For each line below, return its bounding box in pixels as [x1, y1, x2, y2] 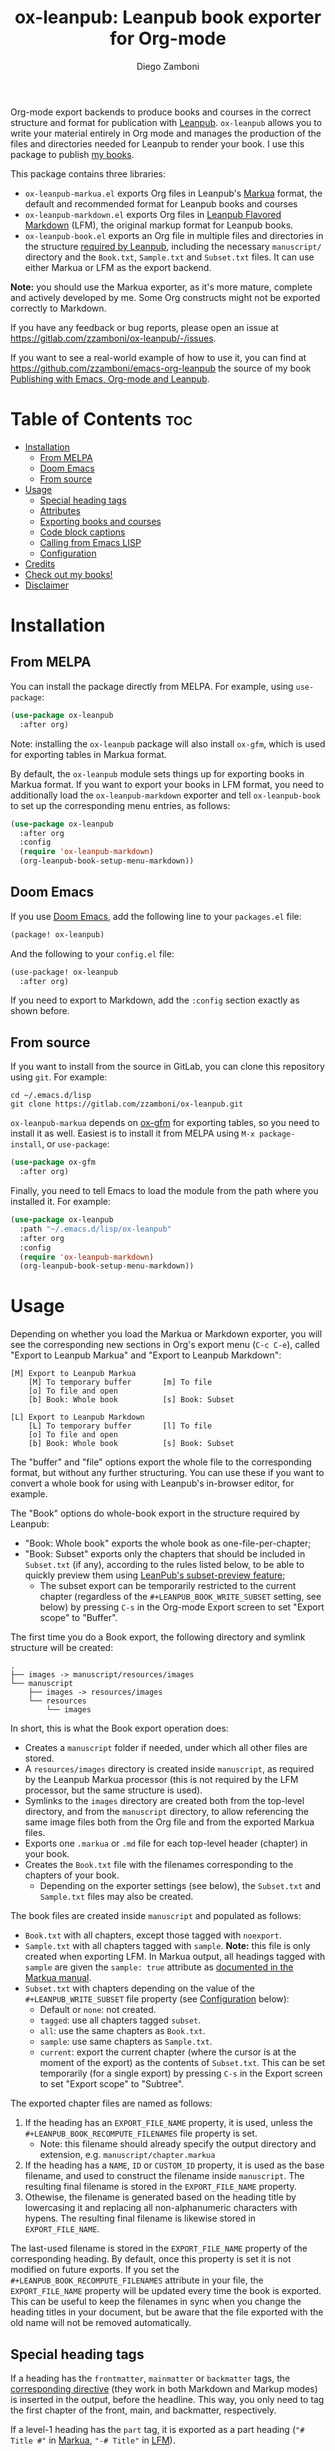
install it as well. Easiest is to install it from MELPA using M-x [10, 1127, 255, 1140]
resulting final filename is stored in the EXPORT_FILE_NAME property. [24, 2181, 297, 2193]
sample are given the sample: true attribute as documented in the [24, 1961, 294, 1973]
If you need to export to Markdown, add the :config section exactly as [10, 994, 300, 1006]
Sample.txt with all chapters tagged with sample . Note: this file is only [24, 1940, 311, 1952]
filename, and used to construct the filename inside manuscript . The [24, 2170, 305, 2182]
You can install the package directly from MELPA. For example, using [10, 680, 294, 692]
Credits [24, 557, 56, 570]
